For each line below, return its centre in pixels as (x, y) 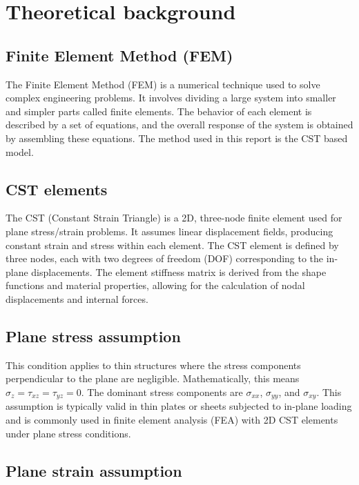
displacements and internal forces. (77, 298)
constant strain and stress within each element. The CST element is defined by (172, 245)
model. (20, 151)
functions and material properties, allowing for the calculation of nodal (155, 285)
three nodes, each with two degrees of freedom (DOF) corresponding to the (165, 258)
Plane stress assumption (93, 336)
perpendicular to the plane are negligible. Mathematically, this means (153, 378)
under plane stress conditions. (68, 433)
